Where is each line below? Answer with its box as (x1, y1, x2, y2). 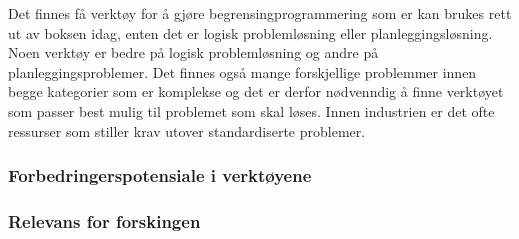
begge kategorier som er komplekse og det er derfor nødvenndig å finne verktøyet (8, 81, 504, 102)
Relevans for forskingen (8, 208, 201, 233)
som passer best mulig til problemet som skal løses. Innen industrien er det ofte (8, 100, 495, 121)
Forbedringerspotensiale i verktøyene (8, 163, 312, 188)
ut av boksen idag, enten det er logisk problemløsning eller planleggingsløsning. (8, 22, 493, 43)
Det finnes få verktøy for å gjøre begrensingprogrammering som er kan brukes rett (8, 3, 512, 23)
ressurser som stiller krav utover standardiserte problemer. (8, 120, 366, 141)
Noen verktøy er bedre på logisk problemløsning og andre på (8, 42, 379, 63)
